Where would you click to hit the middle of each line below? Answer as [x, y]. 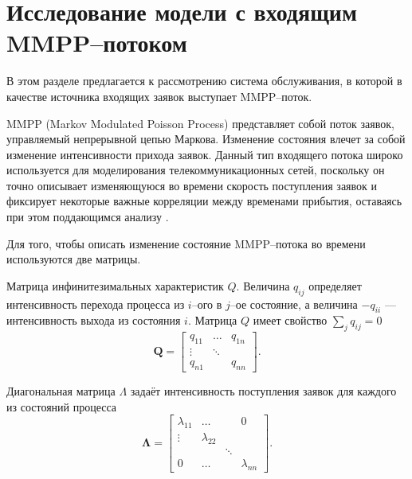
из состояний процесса [62, 406]
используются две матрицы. [74, 259]
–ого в [207, 304]
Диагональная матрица [61, 390]
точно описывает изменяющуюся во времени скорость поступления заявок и [192, 185]
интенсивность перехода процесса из [96, 304]
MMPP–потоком [97, 43]
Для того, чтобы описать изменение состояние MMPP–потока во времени [186, 243]
